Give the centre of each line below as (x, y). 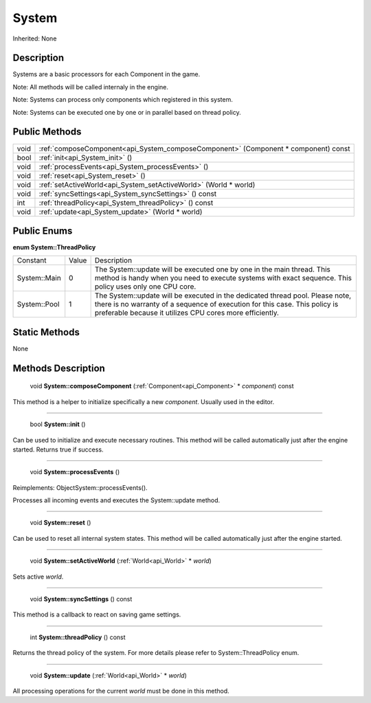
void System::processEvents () (75, 472)
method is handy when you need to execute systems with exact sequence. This (223, 278)
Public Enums (43, 231)
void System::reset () (60, 523)
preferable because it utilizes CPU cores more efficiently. (187, 313)
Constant (32, 260)
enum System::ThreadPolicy (54, 247)
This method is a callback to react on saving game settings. (97, 614)
